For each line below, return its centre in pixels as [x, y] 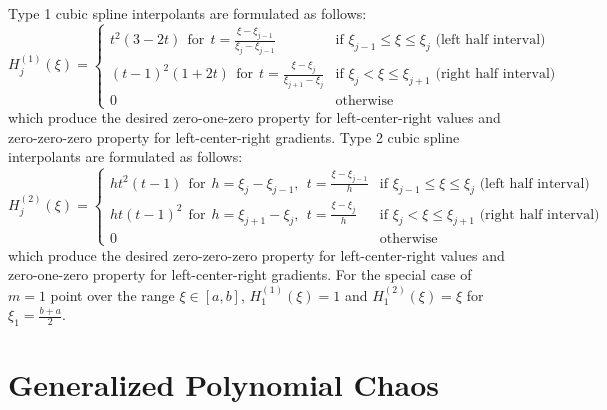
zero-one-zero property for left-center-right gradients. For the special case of [240, 274]
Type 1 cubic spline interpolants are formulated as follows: [187, 13]
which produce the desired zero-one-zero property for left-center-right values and [254, 117]
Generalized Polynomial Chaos [224, 384]
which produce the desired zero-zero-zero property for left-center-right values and [256, 254]
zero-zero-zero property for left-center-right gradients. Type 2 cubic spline [234, 136]
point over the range [112, 294]
